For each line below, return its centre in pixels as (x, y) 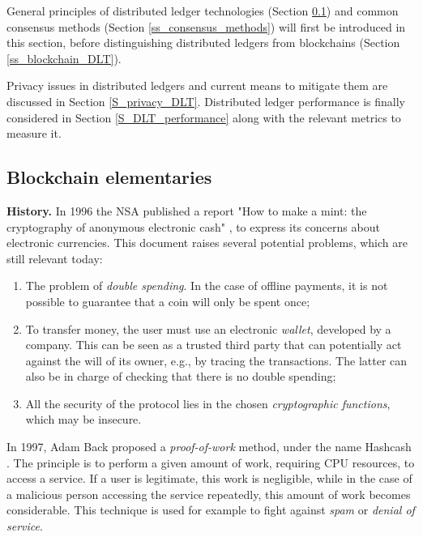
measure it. (34, 133)
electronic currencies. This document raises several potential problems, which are (207, 243)
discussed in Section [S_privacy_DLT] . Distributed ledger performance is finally (206, 101)
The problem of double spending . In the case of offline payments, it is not (207, 286)
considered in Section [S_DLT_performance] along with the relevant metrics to (204, 117)
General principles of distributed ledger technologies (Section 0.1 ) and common (203, 11)
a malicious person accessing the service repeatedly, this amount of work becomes (209, 494)
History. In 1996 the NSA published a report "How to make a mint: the (187, 210)
